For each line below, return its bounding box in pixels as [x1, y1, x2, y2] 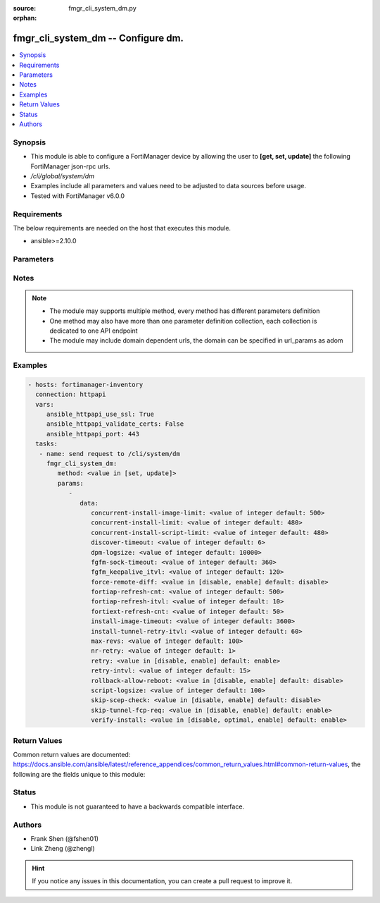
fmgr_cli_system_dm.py [68, 4, 137, 12]
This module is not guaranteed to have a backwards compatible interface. [30, 802, 245, 811]
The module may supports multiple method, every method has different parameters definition [49, 307, 320, 315]
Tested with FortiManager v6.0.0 [30, 191, 125, 200]
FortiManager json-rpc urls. [30, 162, 110, 171]
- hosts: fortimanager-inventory [27, 381, 144, 388]
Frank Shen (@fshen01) [30, 834, 99, 842]
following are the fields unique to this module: [13, 770, 146, 778]
